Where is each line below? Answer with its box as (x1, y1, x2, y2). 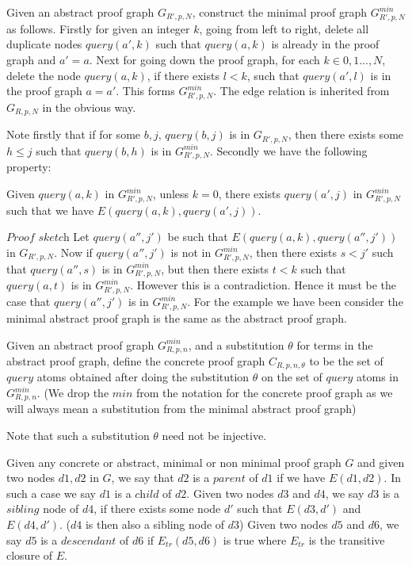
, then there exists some (288, 126, 404, 143)
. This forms (116, 82, 175, 99)
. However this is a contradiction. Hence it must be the (130, 277, 396, 293)
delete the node (6, 67, 81, 83)
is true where (223, 531, 287, 548)
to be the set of (309, 352, 383, 369)
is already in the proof (271, 36, 380, 52)
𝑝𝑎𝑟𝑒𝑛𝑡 (212, 473, 246, 485)
